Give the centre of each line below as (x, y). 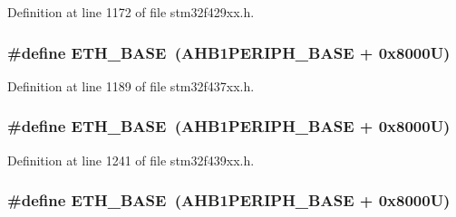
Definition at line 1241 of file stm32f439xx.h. (131, 160)
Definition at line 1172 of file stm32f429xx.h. (131, 12)
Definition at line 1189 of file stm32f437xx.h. (131, 85)
